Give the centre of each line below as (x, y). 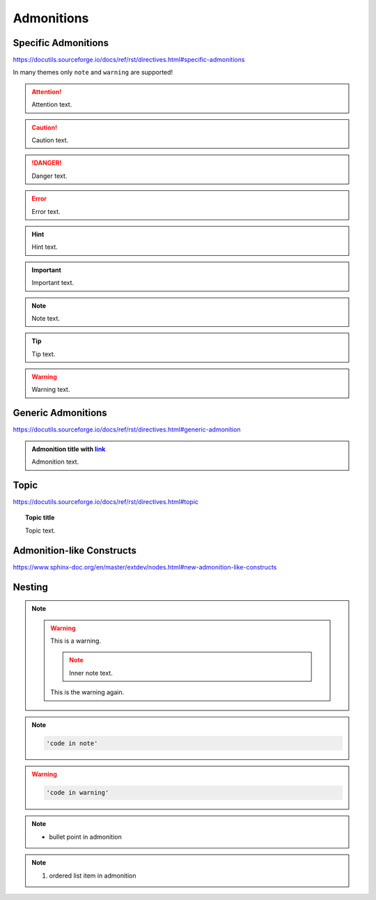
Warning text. (51, 390)
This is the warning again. (87, 692)
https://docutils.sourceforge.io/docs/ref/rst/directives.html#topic (105, 502)
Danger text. (49, 176)
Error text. (46, 211)
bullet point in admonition (85, 837)
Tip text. (44, 354)
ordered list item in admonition (93, 876)
